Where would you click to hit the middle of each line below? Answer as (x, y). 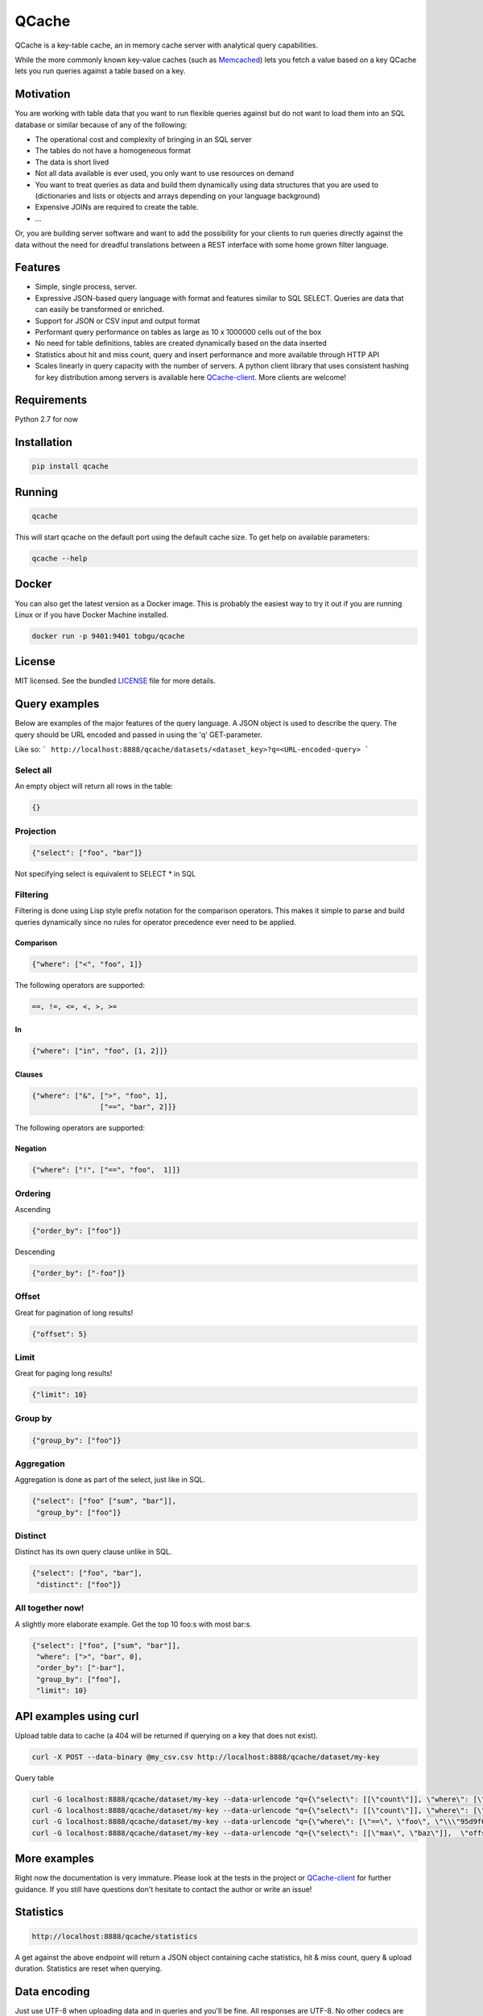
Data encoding (52, 1991)
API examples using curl (77, 1716)
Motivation (43, 94)
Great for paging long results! (64, 1373)
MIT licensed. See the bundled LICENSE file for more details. (116, 681)
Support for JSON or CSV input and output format (118, 321)
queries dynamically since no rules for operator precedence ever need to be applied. (156, 922)
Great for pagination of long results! (74, 1312)
